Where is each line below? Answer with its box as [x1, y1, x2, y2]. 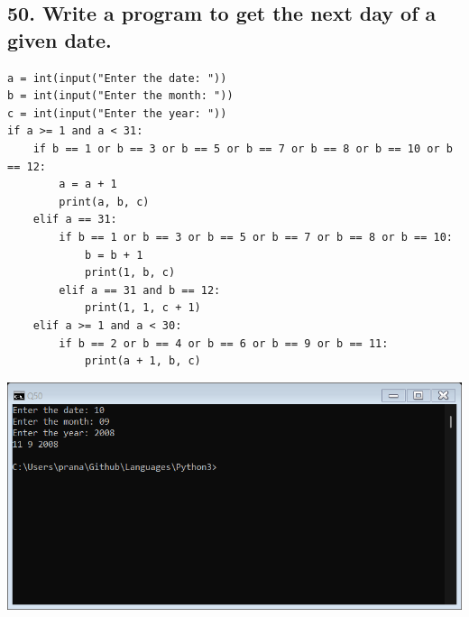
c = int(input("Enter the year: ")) [7, 106, 227, 120]
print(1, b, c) [84, 266, 176, 280]
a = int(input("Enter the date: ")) [7, 71, 227, 85]
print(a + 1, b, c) [84, 355, 201, 368]
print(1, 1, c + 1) [84, 301, 201, 315]
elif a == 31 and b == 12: [59, 283, 221, 297]
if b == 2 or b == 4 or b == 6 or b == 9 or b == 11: [59, 336, 389, 350]
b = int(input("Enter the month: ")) [7, 89, 234, 103]
